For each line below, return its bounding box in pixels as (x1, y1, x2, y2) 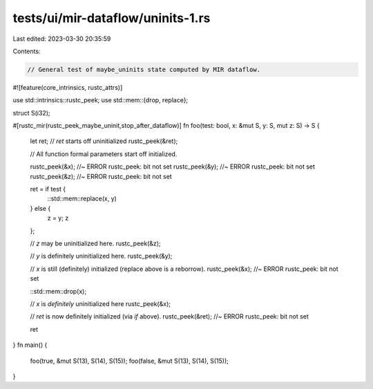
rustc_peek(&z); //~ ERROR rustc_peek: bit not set (30, 172, 172, 180)
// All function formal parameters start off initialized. (30, 149, 178, 158)
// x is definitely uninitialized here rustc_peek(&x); (30, 299, 171, 307)
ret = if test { (30, 185, 66, 193)
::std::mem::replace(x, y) (47, 194, 117, 203)
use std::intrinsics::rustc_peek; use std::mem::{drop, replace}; (12, 96, 189, 104)
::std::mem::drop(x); (30, 287, 86, 295)
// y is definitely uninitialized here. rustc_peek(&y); (30, 252, 173, 260)
